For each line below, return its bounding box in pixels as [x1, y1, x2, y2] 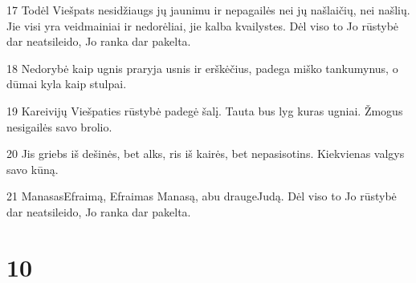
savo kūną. [6, 160, 59, 177]
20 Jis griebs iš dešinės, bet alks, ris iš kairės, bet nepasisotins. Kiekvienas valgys [6, 145, 405, 162]
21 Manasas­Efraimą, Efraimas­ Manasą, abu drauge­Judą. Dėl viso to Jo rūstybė [6, 188, 397, 204]
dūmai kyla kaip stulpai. [6, 75, 127, 92]
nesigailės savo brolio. [6, 118, 112, 135]
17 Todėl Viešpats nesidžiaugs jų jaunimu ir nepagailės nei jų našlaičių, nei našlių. [6, 2, 410, 18]
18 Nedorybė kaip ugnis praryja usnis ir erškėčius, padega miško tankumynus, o [6, 59, 398, 76]
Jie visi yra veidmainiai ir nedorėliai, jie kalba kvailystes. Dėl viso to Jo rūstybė [6, 17, 399, 34]
